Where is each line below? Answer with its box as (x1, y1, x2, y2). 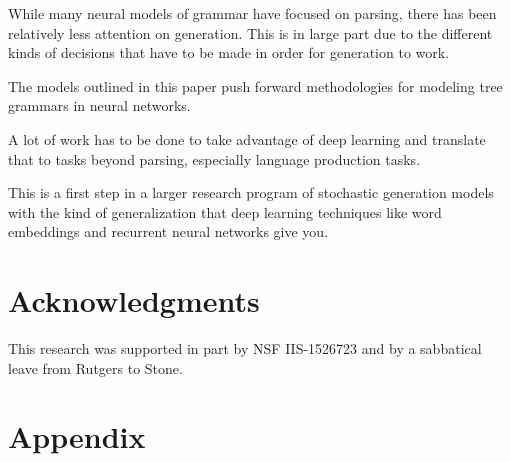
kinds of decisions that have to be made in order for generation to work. (8, 42, 450, 63)
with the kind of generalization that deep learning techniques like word (8, 201, 442, 222)
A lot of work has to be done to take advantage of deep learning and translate (8, 128, 486, 149)
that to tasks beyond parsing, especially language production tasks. (8, 148, 421, 169)
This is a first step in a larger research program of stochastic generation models (8, 182, 494, 203)
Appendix (8, 416, 146, 457)
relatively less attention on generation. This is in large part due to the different (8, 22, 493, 43)
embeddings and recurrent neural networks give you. (8, 221, 329, 242)
